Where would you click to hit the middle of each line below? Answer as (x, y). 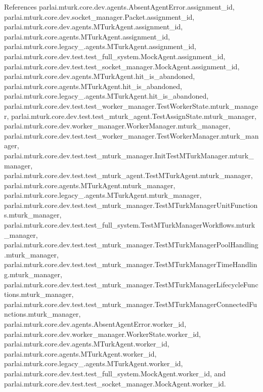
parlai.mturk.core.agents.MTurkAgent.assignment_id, (87, 36)
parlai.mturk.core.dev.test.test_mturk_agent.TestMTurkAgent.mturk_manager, (128, 175)
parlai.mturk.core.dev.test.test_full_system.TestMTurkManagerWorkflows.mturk (130, 225)
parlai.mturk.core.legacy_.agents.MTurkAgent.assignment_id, (100, 46)
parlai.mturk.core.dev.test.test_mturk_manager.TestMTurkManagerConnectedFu (131, 304)
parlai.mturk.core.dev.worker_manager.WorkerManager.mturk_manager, (117, 126)
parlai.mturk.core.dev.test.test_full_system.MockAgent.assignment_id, (115, 56)
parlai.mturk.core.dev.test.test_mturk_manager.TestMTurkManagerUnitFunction (131, 205)
